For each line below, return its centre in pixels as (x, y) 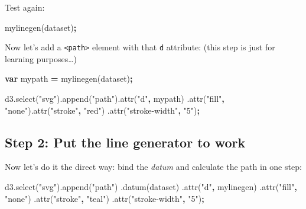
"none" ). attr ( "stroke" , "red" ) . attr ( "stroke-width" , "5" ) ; (102, 110)
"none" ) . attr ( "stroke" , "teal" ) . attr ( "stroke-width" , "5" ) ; (105, 198)
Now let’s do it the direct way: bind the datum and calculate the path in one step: (153, 167)
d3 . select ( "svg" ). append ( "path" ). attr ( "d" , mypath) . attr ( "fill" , (115, 99)
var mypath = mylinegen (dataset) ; (69, 78)
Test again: (25, 7)
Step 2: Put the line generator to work (125, 142)
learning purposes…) (41, 58)
